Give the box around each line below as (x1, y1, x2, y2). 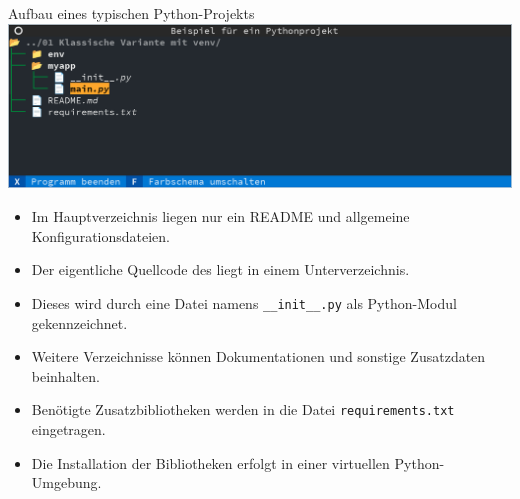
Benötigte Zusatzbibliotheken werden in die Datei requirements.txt (31, 399, 455, 420)
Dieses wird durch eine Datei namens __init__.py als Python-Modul (31, 292, 457, 313)
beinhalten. (31, 365, 100, 386)
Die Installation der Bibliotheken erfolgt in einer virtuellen (31, 452, 390, 473)
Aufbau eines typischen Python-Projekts (8, 3, 255, 23)
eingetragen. (31, 418, 106, 439)
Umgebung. (31, 472, 102, 493)
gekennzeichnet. (31, 312, 128, 333)
